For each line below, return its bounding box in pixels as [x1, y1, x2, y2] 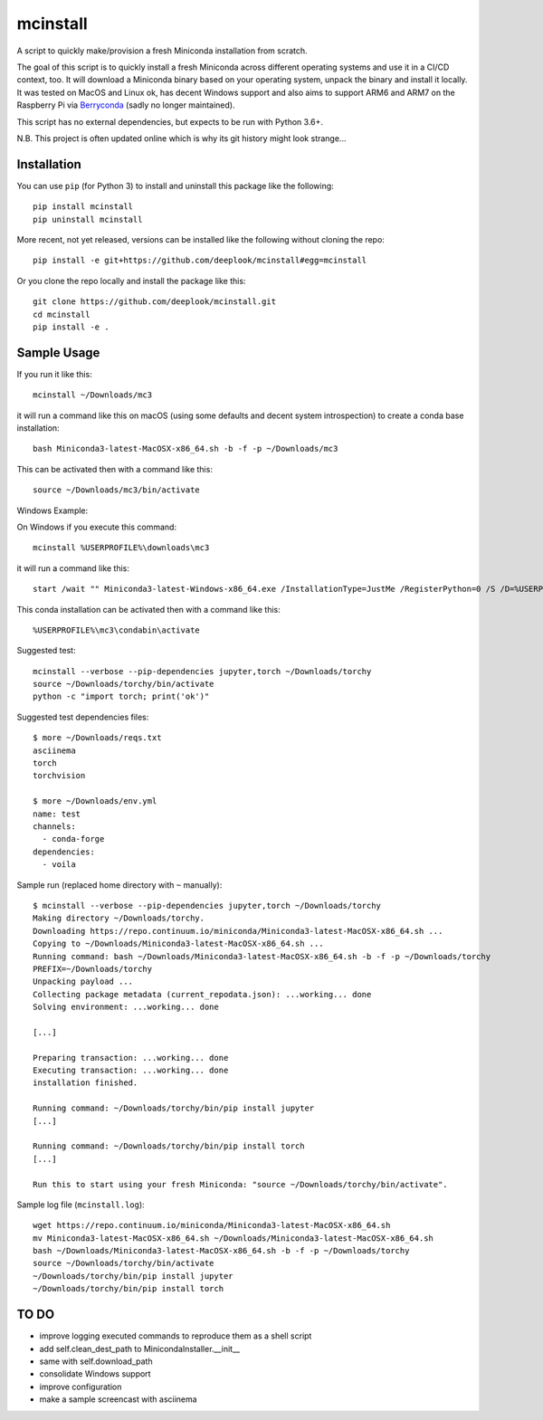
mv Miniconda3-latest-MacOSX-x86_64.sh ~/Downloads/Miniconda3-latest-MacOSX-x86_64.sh [33, 1233, 434, 1244]
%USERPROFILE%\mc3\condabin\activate [33, 624, 201, 635]
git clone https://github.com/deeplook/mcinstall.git [33, 297, 276, 307]
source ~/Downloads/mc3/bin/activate [33, 485, 201, 495]
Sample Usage [16, 345, 100, 360]
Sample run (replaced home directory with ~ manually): [16, 879, 223, 891]
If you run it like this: [16, 368, 92, 379]
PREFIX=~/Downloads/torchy [33, 964, 153, 974]
